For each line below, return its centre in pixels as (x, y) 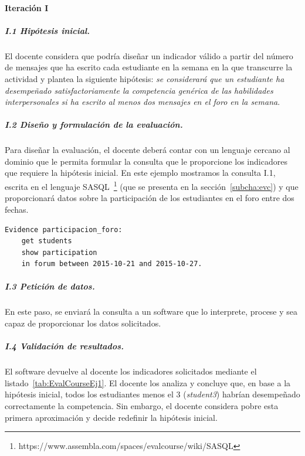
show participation (59, 252)
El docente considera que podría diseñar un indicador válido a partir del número (149, 55)
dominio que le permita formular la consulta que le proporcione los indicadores (146, 161)
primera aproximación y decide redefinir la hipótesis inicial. (111, 417)
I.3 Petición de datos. (50, 286)
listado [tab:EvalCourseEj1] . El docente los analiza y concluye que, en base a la (148, 382)
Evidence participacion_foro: (64, 229)
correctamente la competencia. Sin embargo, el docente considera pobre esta (142, 405)
